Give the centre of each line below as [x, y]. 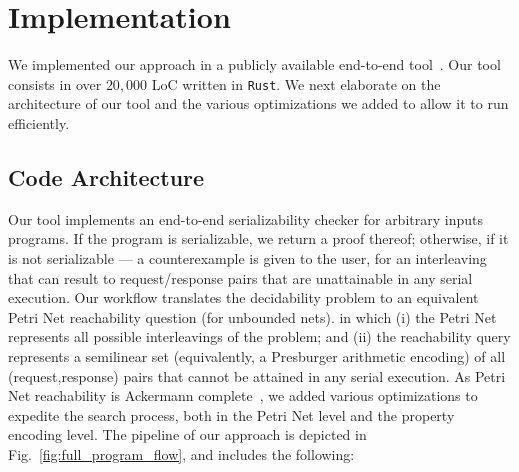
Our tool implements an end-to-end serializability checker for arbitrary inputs [245, 218]
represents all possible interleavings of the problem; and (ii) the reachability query [259, 336]
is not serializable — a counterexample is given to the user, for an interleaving [247, 257]
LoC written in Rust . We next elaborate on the [296, 83]
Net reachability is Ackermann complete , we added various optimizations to [243, 395]
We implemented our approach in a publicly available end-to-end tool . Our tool [254, 64]
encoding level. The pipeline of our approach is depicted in [187, 434]
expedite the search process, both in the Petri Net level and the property [231, 414]
